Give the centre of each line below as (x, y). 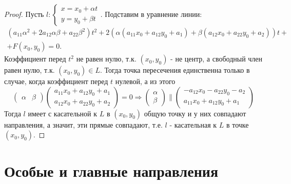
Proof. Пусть (24, 14)
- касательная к (193, 124)
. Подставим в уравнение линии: (151, 14)
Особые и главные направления (111, 171)
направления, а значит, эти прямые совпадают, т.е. (83, 124)
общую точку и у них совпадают (195, 113)
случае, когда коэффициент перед (56, 81)
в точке (237, 124)
